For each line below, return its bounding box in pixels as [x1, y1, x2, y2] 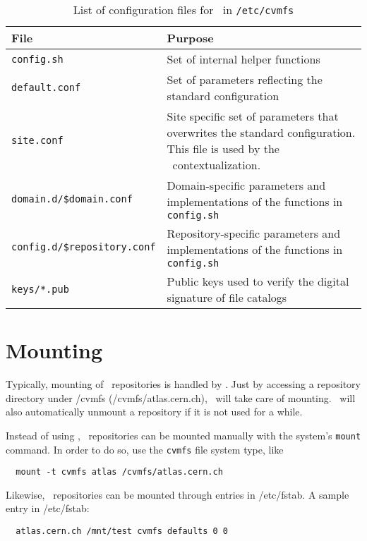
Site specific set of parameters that [167, 108, 339, 124]
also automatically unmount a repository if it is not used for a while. [6, 404, 303, 419]
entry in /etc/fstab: [6, 501, 90, 516]
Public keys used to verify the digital [167, 273, 349, 289]
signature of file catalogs [167, 289, 287, 305]
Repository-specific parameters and [167, 225, 341, 241]
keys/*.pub [11, 284, 69, 295]
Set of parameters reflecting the [167, 71, 323, 87]
